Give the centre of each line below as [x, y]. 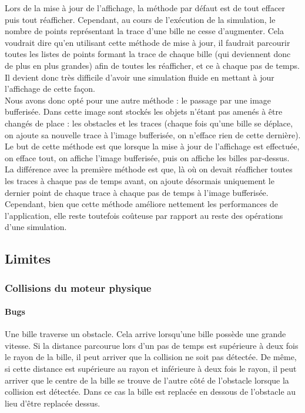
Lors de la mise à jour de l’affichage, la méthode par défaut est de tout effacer [145, 8]
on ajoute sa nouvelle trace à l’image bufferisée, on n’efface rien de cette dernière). [153, 134]
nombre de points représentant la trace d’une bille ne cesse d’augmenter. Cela [144, 31]
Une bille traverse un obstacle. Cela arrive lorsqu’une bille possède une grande [145, 334]
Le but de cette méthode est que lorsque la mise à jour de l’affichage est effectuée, [152, 146]
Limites [28, 259]
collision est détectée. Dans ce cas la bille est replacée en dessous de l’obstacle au [150, 392]
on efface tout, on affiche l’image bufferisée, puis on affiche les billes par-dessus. [147, 157]
